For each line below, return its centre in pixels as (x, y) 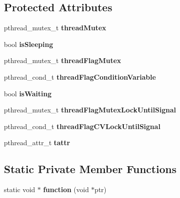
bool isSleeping (29, 44)
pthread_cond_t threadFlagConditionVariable (80, 77)
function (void (66, 189)
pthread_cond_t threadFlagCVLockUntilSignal (82, 126)
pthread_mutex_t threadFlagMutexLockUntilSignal (90, 110)
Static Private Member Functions (90, 169)
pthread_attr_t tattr (37, 143)
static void (20, 189)
